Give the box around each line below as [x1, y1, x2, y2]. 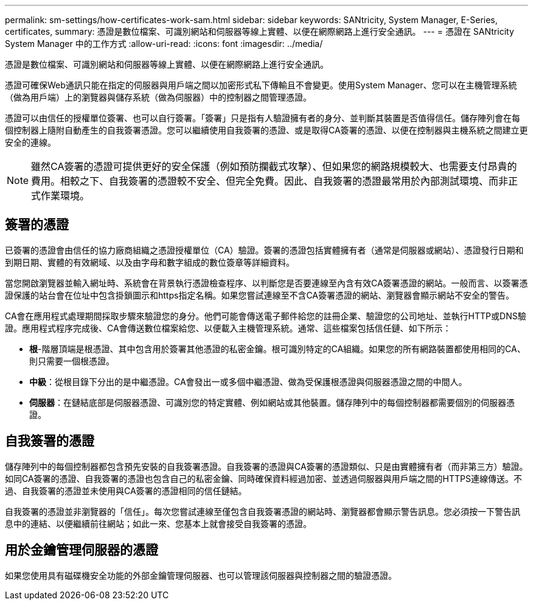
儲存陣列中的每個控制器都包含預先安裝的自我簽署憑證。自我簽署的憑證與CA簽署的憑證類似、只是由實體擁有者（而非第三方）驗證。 [5, 461, 528, 472]
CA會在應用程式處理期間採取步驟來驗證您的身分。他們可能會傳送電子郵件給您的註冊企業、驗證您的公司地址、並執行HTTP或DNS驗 [5, 310, 526, 321]
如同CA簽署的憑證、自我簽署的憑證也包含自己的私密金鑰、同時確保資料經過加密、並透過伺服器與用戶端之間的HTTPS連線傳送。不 [5, 473, 523, 484]
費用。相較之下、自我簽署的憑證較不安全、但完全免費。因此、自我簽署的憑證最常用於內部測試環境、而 [31, 175, 499, 187]
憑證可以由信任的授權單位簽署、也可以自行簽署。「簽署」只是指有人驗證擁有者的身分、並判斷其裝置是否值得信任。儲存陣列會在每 [5, 113, 520, 123]
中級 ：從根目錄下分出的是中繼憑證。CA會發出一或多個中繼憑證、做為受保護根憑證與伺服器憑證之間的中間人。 [29, 376, 467, 387]
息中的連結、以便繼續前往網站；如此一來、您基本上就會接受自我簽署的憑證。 [5, 518, 312, 529]
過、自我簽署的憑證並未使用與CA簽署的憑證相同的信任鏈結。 [5, 485, 247, 496]
